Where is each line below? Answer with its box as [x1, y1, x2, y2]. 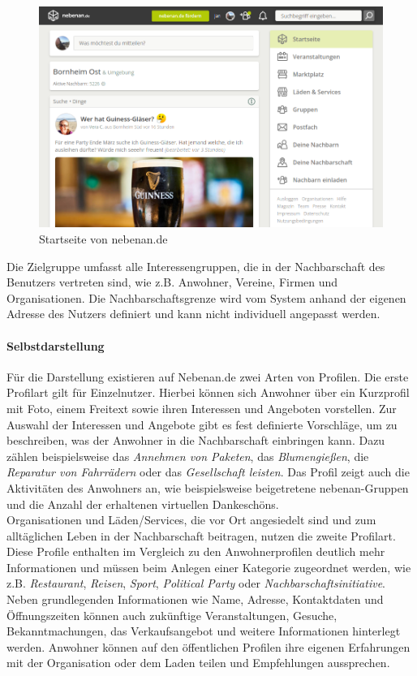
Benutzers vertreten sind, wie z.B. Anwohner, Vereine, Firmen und [6, 273, 338, 291]
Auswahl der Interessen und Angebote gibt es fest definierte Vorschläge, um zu [6, 416, 398, 433]
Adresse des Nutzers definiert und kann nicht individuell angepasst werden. [6, 305, 380, 322]
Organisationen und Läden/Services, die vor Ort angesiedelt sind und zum [6, 511, 376, 528]
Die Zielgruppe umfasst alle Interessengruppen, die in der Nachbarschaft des [6, 257, 385, 274]
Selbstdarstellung [6, 337, 105, 354]
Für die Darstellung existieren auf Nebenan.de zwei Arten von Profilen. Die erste [6, 368, 409, 385]
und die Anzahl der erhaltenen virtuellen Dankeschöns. [6, 495, 279, 512]
